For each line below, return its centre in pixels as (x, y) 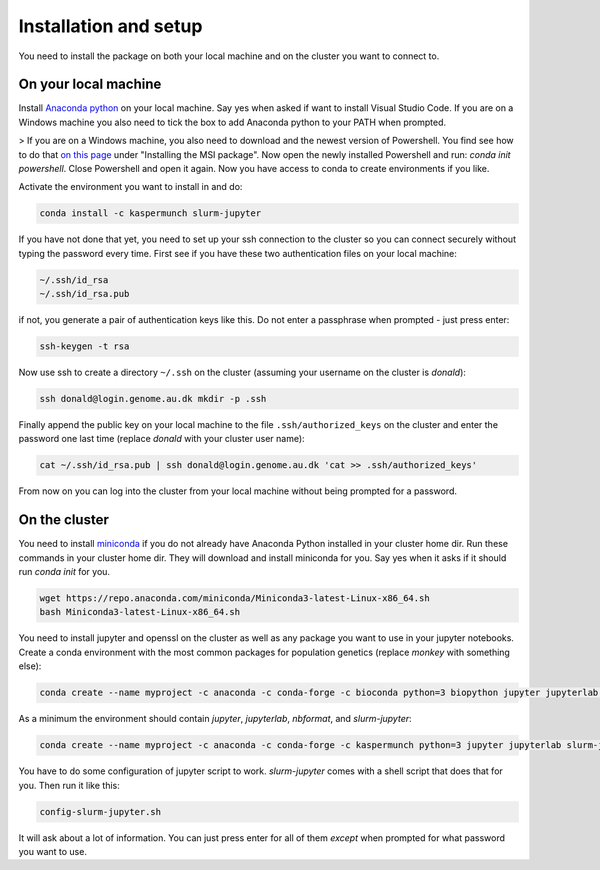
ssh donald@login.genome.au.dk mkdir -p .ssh (153, 399)
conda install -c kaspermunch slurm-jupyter (150, 213)
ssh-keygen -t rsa (84, 346)
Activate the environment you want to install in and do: (130, 187)
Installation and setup (110, 26)
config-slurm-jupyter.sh (100, 811)
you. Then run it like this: (69, 785)
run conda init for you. (64, 572)
